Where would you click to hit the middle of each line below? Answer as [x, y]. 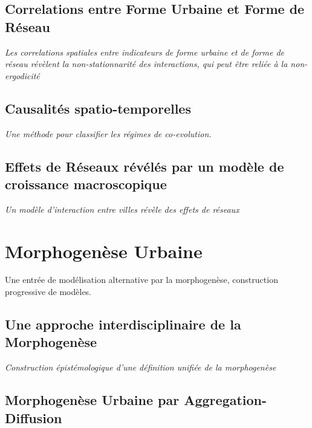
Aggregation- [226, 400]
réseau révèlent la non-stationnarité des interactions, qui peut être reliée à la [146, 64]
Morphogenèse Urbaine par [92, 400]
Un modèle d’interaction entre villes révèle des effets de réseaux [122, 209]
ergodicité [22, 75]
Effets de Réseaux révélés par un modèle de [145, 166]
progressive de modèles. [48, 292]
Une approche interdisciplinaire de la [123, 324]
